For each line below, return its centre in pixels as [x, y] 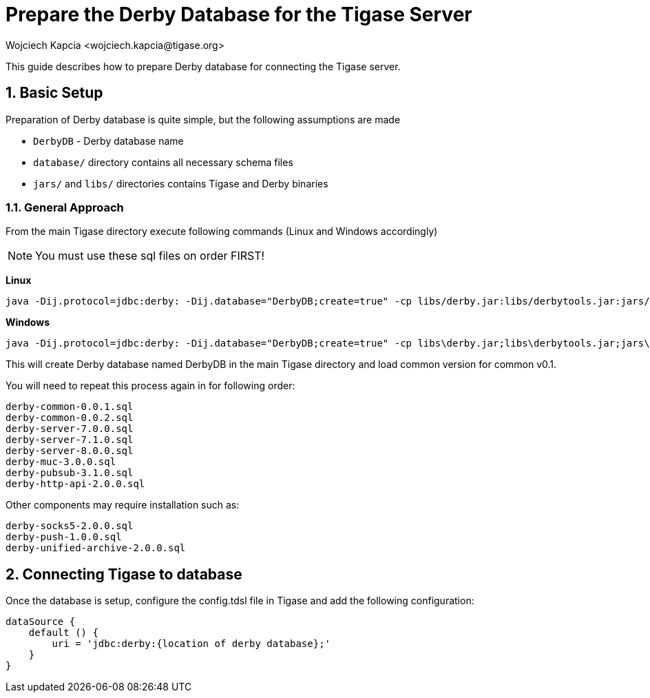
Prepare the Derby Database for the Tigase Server [239, 14]
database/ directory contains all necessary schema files [163, 162]
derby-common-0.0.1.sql [70, 407]
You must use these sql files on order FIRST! [150, 256]
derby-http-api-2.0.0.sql [75, 484]
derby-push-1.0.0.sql [64, 537]
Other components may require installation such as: [123, 505]
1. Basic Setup [54, 93]
